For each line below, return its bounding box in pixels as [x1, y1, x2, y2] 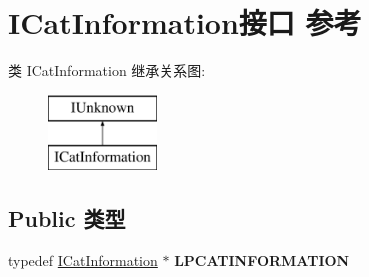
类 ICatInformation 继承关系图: [8, 60, 206, 81]
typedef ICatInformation [8, 250, 158, 271]
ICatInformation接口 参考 [8, 2, 362, 43]
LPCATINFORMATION [174, 250, 350, 271]
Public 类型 [8, 203, 126, 234]
